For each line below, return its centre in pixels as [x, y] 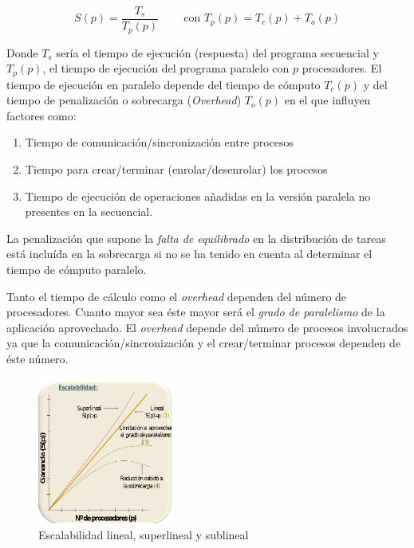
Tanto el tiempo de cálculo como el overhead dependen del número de [177, 296]
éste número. [37, 358]
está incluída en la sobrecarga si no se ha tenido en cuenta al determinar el [189, 254]
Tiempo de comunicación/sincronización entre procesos [160, 142]
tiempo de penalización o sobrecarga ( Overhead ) [124, 100]
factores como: [41, 115]
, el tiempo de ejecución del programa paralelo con [166, 68]
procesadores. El [342, 68]
